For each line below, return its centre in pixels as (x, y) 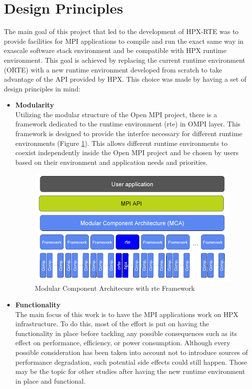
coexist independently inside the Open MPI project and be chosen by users (127, 152)
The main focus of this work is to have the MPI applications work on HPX (127, 314)
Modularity (35, 105)
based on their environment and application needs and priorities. (111, 162)
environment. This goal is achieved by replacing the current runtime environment (125, 60)
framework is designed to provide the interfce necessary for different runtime (129, 133)
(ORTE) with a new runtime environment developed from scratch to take (113, 69)
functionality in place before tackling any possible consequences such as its (126, 333)
